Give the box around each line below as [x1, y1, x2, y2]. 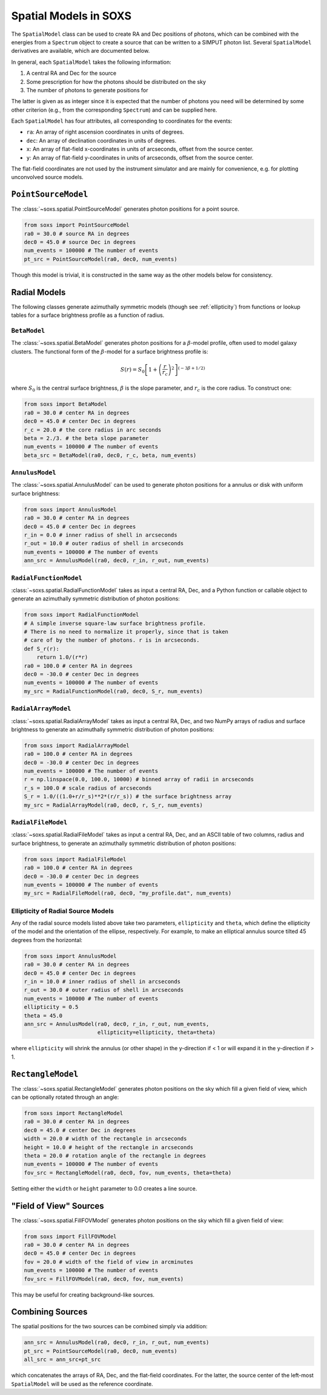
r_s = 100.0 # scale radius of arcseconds [24, 784, 152, 792]
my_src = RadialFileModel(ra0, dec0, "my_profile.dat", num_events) [24, 890, 232, 897]
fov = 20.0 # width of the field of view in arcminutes [24, 1258, 194, 1265]
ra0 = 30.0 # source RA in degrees [24, 230, 130, 237]
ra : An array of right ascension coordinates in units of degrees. [26, 128, 185, 136]
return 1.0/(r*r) [36, 654, 88, 661]
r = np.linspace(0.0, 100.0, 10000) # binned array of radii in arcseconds [24, 776, 254, 783]
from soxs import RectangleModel [24, 1110, 124, 1116]
